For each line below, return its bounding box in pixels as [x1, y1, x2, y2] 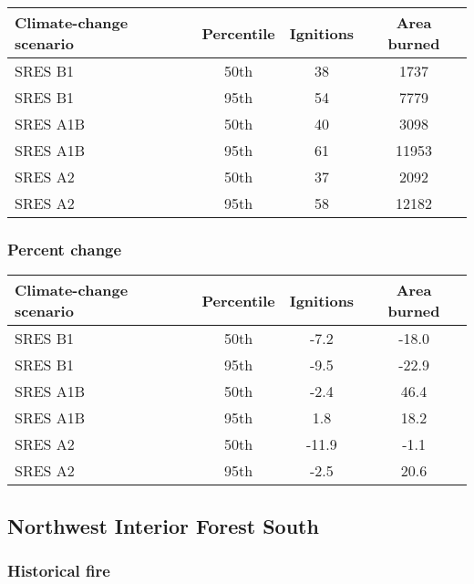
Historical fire [7, 558, 110, 581]
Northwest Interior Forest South [7, 511, 319, 539]
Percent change [7, 237, 122, 260]
